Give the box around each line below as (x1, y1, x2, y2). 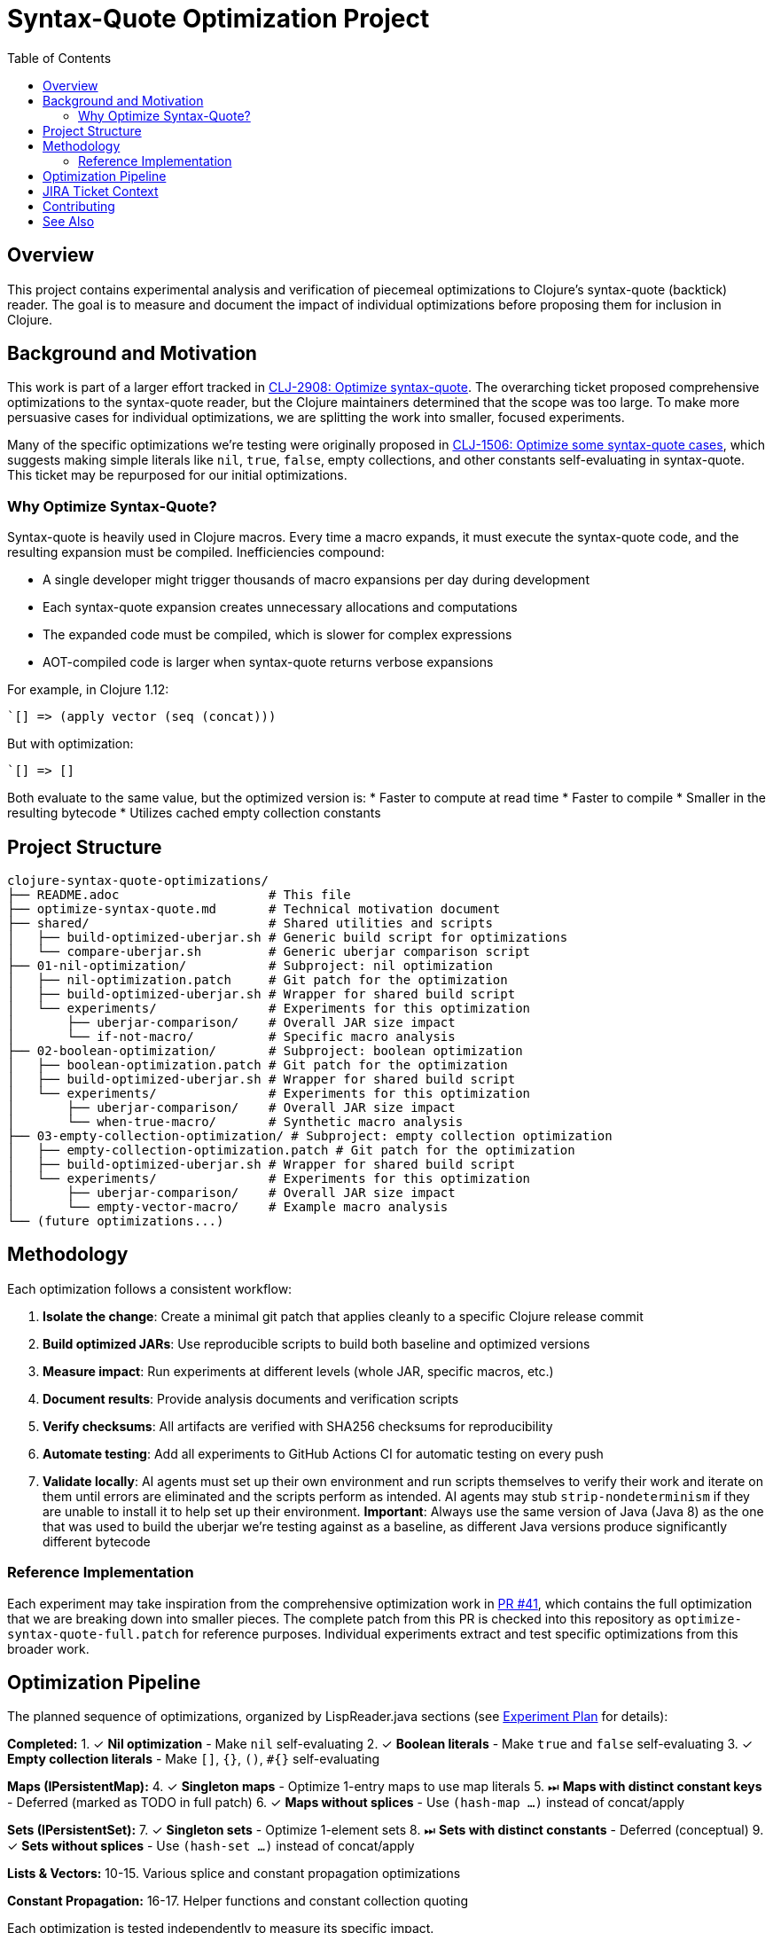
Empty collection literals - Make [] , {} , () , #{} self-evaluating (7, 1751, 380, 1767)
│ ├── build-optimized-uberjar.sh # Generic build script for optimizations (7, 930, 568, 945)
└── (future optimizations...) (7, 1214, 224, 1229)
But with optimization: (7, 736, 134, 752)
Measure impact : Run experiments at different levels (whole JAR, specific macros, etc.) (43, 1363, 554, 1379)
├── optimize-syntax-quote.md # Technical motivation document (7, 902, 501, 917)
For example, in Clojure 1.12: (7, 682, 169, 698)
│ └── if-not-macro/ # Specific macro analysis (7, 1029, 456, 1045)
